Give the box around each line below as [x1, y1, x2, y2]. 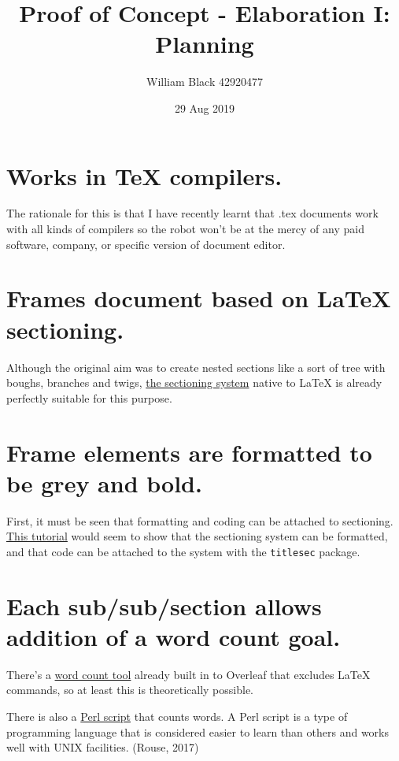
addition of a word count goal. [6, 620, 341, 652]
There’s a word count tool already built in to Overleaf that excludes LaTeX [6, 666, 371, 682]
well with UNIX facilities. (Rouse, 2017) [6, 739, 199, 755]
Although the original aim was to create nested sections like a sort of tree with [6, 358, 386, 375]
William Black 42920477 [146, 73, 263, 90]
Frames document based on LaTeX [6, 282, 391, 314]
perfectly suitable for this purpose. [6, 389, 172, 406]
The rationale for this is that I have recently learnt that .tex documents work [6, 205, 379, 221]
